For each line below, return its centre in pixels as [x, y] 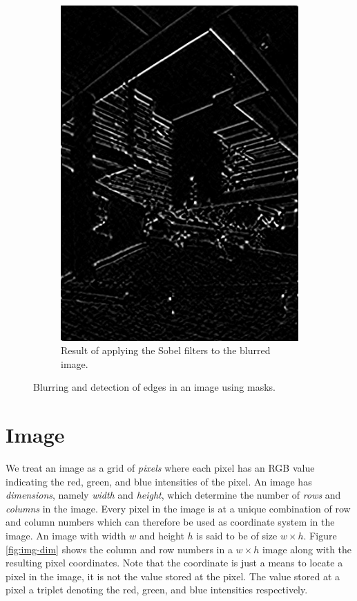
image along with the [307, 549]
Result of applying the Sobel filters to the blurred [166, 350]
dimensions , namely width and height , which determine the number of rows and [173, 495]
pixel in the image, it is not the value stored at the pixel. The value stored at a [173, 576]
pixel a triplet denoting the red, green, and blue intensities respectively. [157, 590]
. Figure [320, 536]
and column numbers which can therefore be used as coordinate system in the [170, 522]
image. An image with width [66, 536]
